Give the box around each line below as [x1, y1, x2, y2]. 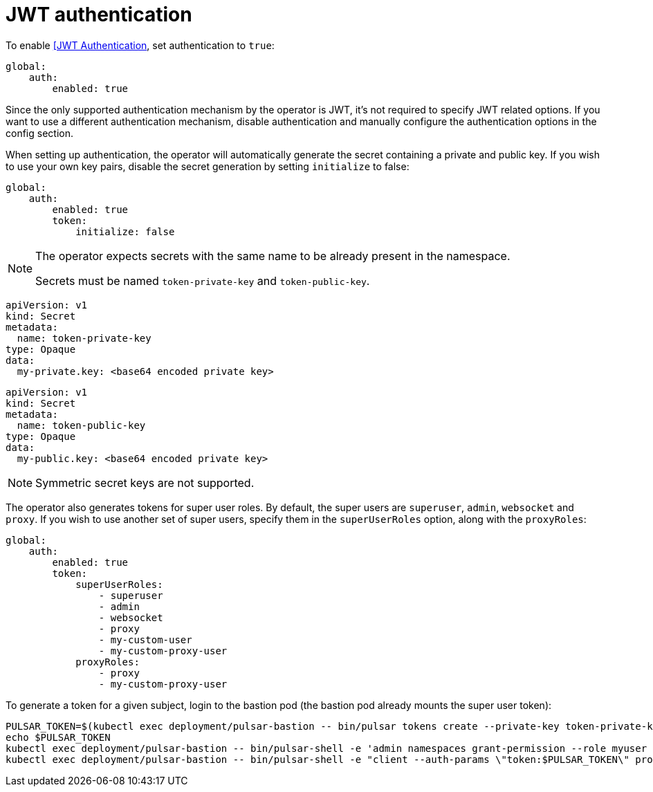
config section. [6, 127, 73, 139]
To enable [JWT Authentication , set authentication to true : [6, 39, 275, 51]
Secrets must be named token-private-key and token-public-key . [35, 273, 370, 288]
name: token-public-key [17, 419, 146, 431]
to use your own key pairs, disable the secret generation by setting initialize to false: [6, 160, 410, 172]
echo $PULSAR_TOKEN [6, 731, 111, 743]
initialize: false [75, 225, 175, 237]
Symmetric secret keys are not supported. [35, 475, 255, 490]
